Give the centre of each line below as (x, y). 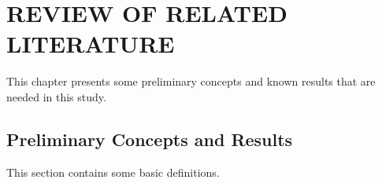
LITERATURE (91, 44)
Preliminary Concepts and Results (150, 139)
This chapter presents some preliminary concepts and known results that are (191, 81)
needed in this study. (56, 96)
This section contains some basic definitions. (113, 172)
